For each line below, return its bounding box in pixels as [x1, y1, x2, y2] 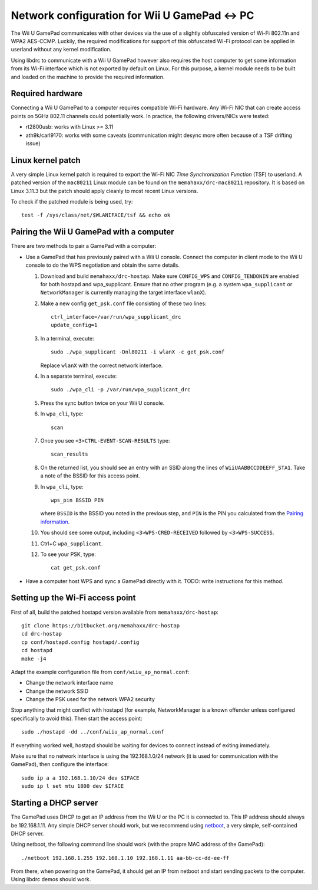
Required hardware [11, 89, 82, 99]
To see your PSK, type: [40, 551, 97, 558]
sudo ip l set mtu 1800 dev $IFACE [21, 783, 124, 790]
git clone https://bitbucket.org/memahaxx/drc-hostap [21, 622, 180, 629]
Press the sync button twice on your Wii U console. [40, 399, 165, 407]
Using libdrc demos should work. [11, 876, 91, 883]
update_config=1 [51, 322, 98, 329]
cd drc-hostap [21, 630, 62, 637]
